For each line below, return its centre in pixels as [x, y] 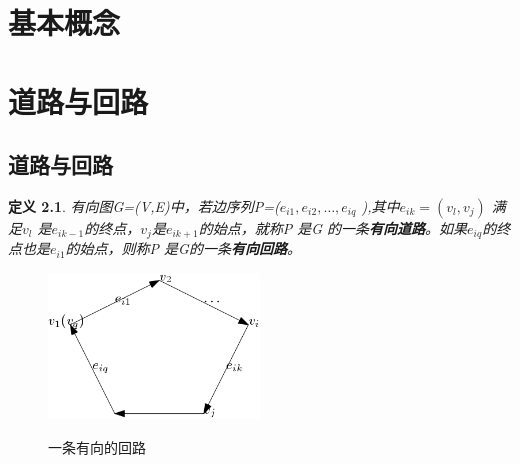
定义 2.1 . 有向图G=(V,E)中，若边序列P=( [144, 205]
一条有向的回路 [97, 446]
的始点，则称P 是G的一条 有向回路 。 [183, 248]
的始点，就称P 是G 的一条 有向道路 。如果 [333, 227]
